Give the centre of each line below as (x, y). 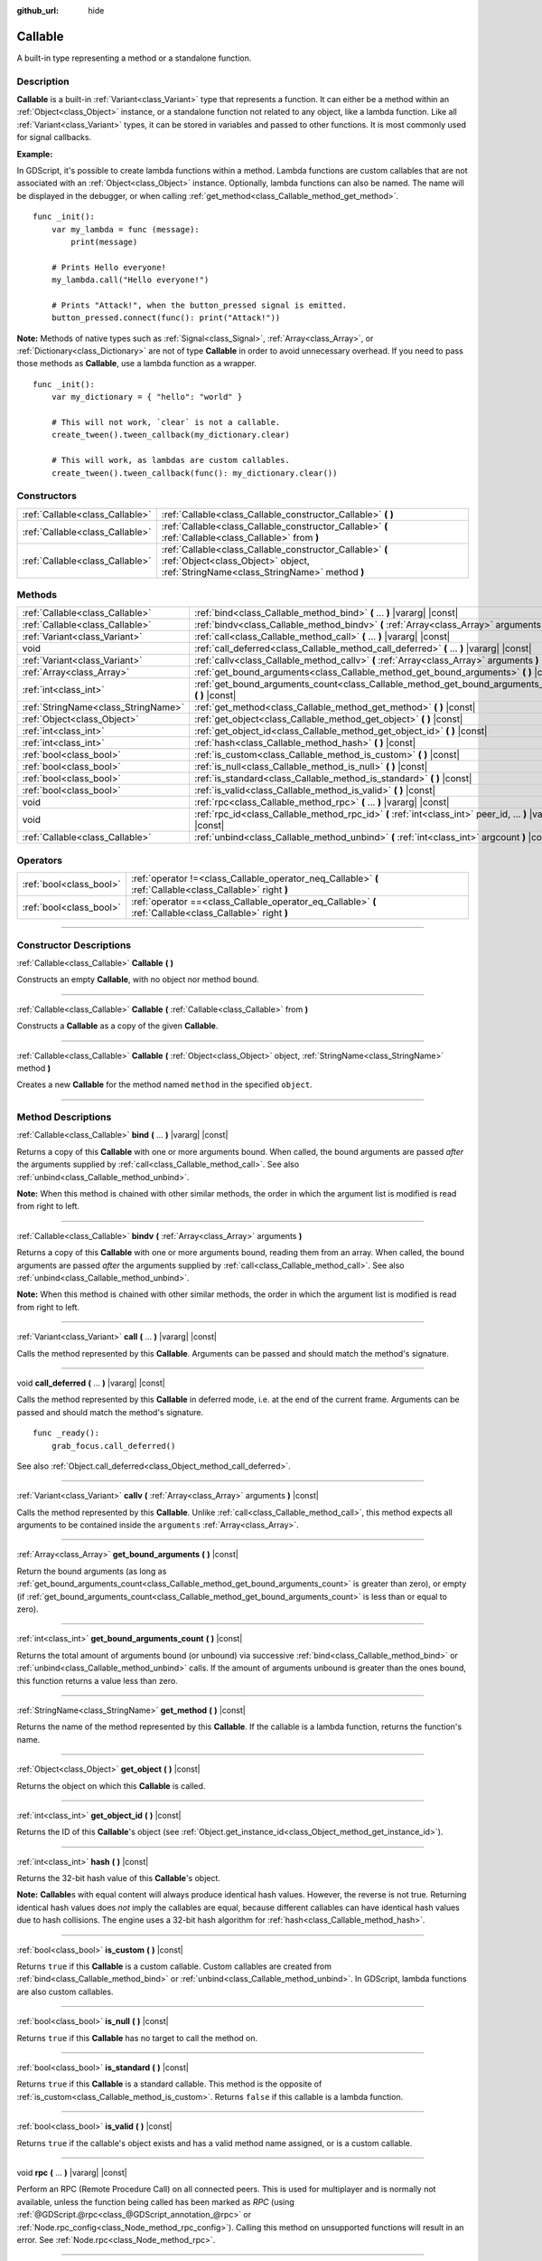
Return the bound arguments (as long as (92, 1571)
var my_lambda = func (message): (126, 229)
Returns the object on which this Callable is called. (111, 1785)
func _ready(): (66, 1433)
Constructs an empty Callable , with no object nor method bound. (138, 979)
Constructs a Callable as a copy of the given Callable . (117, 1026)
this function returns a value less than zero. (97, 1680)
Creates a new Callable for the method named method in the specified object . (164, 1084)
